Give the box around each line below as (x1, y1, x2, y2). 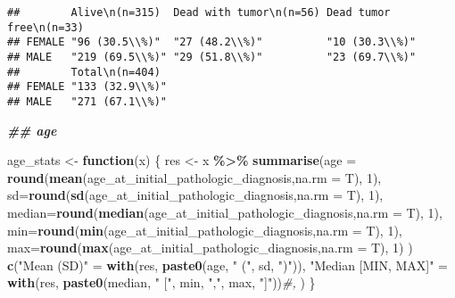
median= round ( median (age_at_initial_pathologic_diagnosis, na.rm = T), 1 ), (7, 203, 443, 221)
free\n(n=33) (7, 21, 84, 34)
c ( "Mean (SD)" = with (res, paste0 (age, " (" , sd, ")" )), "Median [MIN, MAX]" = (7, 255, 448, 274)
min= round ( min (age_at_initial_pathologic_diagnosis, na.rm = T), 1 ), (7, 220, 402, 239)
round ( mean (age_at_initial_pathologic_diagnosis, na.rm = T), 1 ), (7, 168, 382, 186)
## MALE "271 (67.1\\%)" (7, 95, 167, 108)
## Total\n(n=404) (7, 65, 161, 79)
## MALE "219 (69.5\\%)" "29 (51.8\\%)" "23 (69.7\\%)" (7, 50, 417, 63)
